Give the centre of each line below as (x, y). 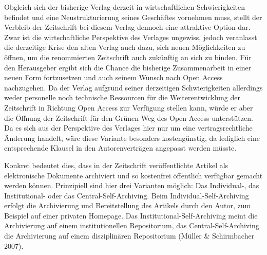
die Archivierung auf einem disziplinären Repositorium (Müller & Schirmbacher (129, 236)
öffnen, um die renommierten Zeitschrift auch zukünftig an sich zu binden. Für (128, 57)
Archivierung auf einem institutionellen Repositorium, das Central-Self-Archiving (132, 225)
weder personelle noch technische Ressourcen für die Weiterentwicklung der (122, 97)
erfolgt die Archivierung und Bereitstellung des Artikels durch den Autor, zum (128, 205)
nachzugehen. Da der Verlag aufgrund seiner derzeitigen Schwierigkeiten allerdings (133, 87)
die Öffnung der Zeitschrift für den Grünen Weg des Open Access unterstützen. (129, 117)
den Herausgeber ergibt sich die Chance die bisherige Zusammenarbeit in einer (128, 67)
